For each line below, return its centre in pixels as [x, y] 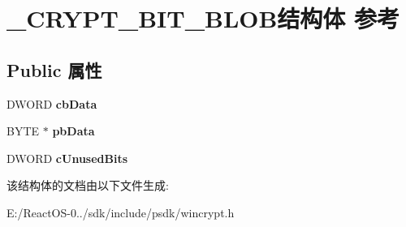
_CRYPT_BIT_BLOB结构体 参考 [203, 18]
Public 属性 [54, 69]
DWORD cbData [52, 103]
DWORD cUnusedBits [67, 158]
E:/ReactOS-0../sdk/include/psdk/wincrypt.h [121, 212]
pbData [73, 131]
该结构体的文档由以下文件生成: [88, 185]
